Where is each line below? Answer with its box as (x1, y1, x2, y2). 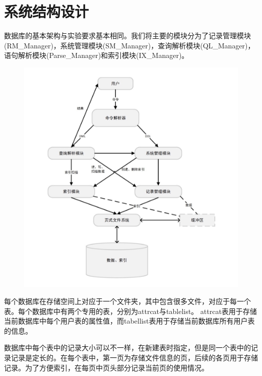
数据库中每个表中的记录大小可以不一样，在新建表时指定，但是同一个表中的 (4, 342, 251, 353)
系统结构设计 (4, 1, 89, 22)
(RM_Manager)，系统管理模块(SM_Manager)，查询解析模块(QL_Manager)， (4, 40, 255, 50)
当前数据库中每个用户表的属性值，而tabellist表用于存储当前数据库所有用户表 (4, 316, 255, 326)
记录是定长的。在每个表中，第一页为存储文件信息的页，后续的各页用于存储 (11, 352, 258, 362)
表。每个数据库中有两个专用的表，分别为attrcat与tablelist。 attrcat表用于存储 (4, 305, 257, 316)
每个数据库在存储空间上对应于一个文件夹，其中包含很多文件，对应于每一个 (4, 295, 251, 306)
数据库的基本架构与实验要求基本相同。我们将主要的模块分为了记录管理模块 (4, 30, 251, 41)
